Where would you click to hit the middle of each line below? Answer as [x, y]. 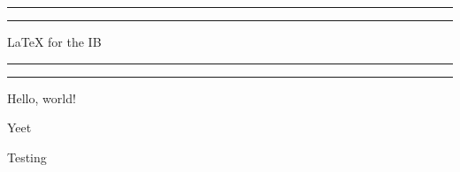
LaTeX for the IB [54, 41]
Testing [27, 157]
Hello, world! [42, 97]
